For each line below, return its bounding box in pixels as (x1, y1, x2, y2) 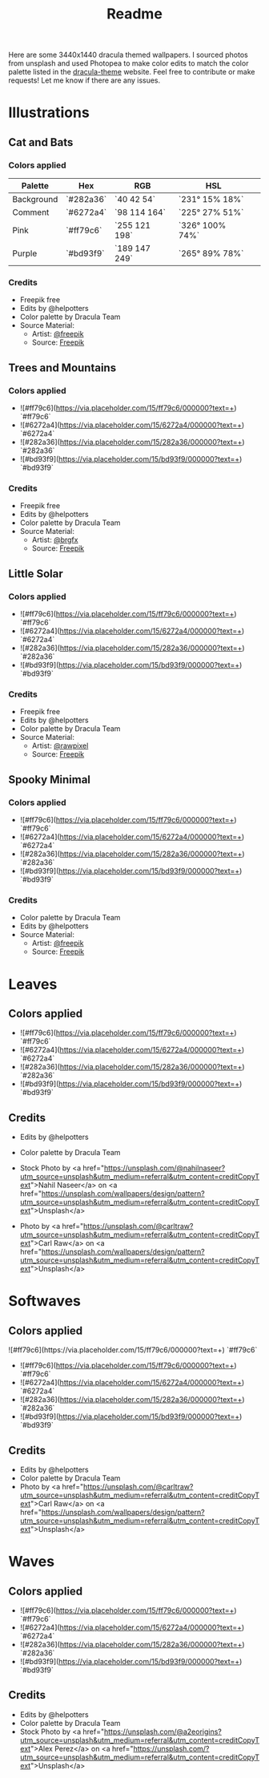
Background (12, 194, 58, 205)
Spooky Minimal (8, 773, 90, 786)
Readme (106, 5, 163, 23)
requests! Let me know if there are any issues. (8, 75, 161, 85)
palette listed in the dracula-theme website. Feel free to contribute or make (8, 67, 255, 77)
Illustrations (8, 103, 90, 122)
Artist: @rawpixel (31, 741, 89, 750)
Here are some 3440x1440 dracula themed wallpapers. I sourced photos (8, 50, 248, 60)
